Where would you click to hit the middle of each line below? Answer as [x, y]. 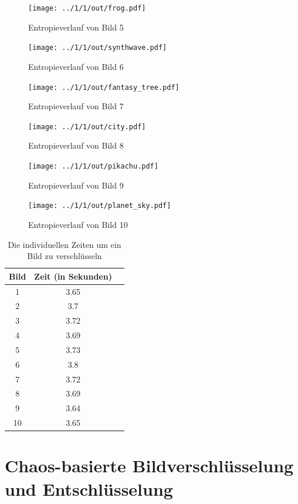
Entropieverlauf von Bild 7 [76, 106]
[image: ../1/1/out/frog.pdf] [87, 8]
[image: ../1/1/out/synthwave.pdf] [98, 48]
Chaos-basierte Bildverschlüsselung [149, 466]
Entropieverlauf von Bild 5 [76, 27]
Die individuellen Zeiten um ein [65, 244]
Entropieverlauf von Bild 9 [76, 185]
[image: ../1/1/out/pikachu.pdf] [93, 166]
